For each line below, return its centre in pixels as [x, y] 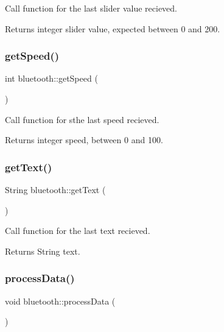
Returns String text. [43, 251]
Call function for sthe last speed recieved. [82, 119]
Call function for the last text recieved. [78, 231]
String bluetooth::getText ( [55, 189]
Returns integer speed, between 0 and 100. [84, 140]
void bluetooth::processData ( [60, 301]
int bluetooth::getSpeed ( [51, 78]
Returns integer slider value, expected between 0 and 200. [113, 28]
